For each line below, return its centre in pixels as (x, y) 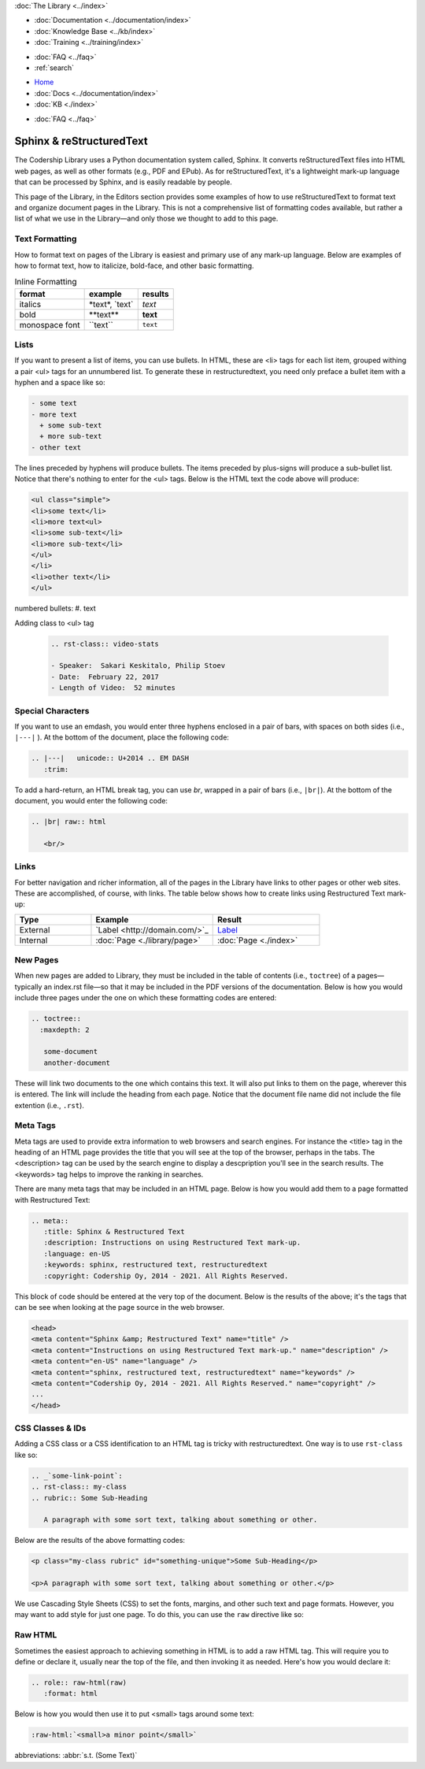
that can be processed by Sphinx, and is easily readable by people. (123, 182)
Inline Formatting (46, 282)
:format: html (71, 1694)
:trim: (56, 769)
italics (30, 304)
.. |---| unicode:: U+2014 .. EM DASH (110, 758)
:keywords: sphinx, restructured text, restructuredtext (156, 1265)
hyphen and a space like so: (60, 383)
